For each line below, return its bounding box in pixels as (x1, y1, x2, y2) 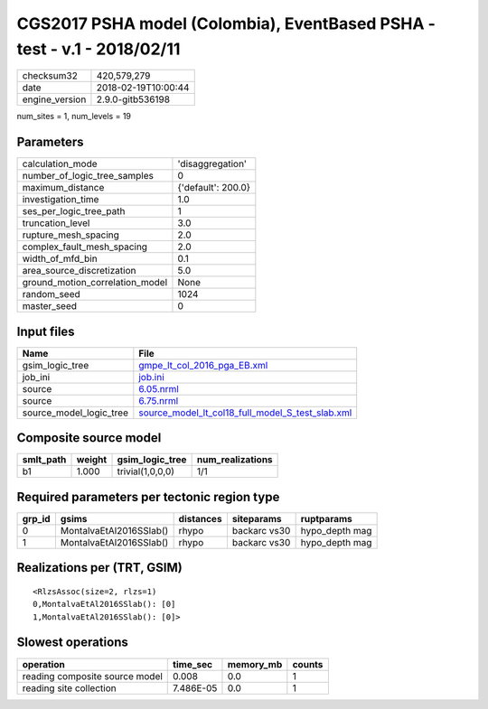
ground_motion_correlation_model (22, 276, 168, 289)
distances (178, 512, 222, 525)
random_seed (22, 288, 80, 301)
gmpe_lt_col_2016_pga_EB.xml (138, 359, 268, 371)
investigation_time (22, 193, 99, 206)
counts (292, 658, 324, 670)
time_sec (173, 658, 212, 670)
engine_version (22, 93, 87, 106)
